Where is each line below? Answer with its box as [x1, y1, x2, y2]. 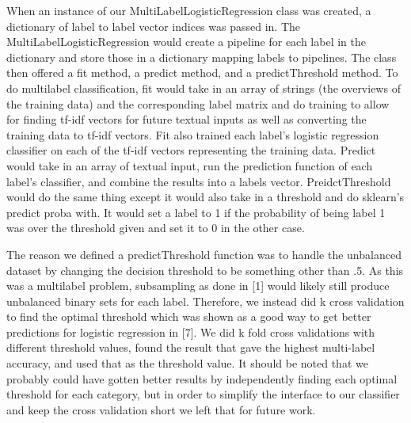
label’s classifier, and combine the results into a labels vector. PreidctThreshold [6, 173, 391, 189]
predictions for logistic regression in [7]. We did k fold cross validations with [6, 323, 375, 340]
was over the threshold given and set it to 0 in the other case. [6, 219, 305, 236]
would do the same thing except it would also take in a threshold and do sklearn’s [6, 189, 405, 205]
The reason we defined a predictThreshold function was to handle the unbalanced [6, 246, 401, 262]
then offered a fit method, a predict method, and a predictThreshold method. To [6, 64, 398, 81]
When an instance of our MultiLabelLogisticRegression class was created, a [6, 2, 371, 18]
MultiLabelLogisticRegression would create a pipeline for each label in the [6, 33, 366, 50]
